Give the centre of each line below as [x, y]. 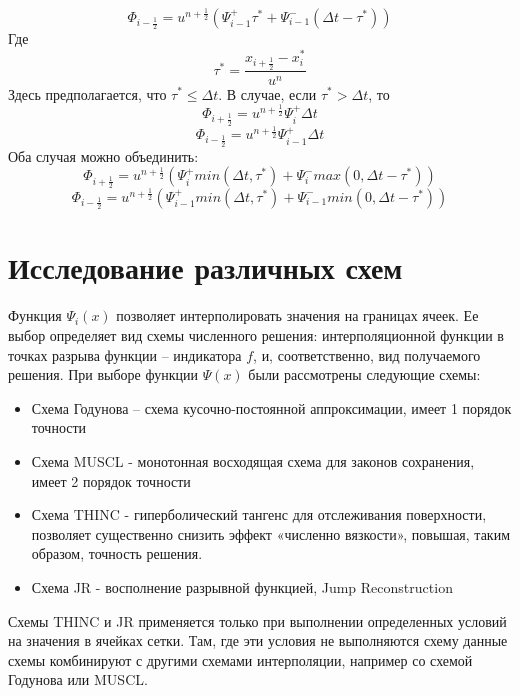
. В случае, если [267, 93]
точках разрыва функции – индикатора [125, 354]
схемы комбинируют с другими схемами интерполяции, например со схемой [240, 659]
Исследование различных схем [205, 267]
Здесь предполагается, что [87, 93]
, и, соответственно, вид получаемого [367, 354]
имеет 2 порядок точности [111, 480]
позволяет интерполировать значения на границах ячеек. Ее [297, 315]
